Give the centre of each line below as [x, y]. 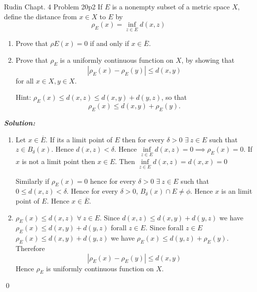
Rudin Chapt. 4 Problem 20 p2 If [53, 6]
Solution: [20, 122]
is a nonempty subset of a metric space [171, 6]
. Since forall [165, 228]
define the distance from [41, 16]
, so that [174, 97]
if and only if [110, 43]
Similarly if [32, 181]
